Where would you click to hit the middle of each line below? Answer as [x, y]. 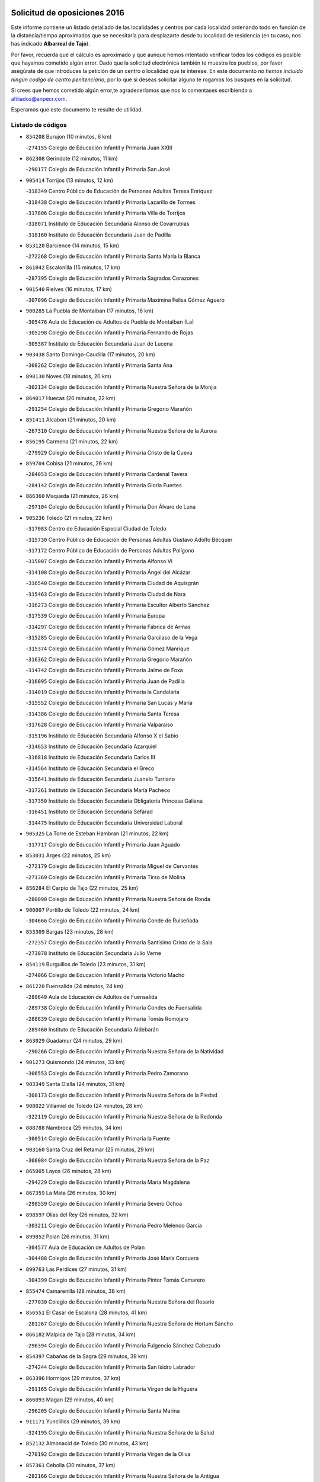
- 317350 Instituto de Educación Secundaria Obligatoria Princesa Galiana [114, 801]
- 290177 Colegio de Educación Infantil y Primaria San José [98, 170]
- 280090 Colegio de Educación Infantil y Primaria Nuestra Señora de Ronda [118, 899]
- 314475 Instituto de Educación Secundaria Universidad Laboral [104, 823]
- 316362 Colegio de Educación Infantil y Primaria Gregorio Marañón [109, 659]
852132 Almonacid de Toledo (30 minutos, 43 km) [87, 1443]
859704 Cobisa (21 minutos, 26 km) [69, 463]
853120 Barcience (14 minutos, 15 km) [73, 245]
